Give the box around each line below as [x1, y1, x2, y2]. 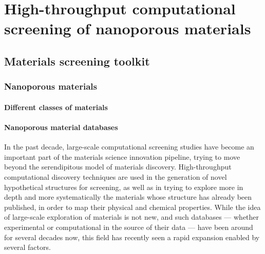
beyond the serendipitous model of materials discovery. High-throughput [4, 161, 232, 172]
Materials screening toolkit [4, 53, 150, 69]
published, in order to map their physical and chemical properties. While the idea [4, 201, 261, 212]
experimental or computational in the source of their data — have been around [4, 221, 253, 232]
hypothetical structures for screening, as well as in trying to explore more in [4, 181, 243, 192]
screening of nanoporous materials [4, 18, 251, 39]
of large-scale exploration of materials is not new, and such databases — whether [4, 211, 259, 222]
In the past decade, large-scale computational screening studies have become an [4, 141, 254, 152]
